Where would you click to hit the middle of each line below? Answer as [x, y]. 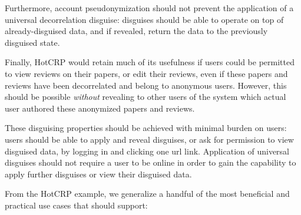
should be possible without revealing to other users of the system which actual [145, 97]
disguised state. [32, 42]
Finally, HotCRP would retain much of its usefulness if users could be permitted [150, 62]
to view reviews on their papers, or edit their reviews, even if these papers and [146, 73]
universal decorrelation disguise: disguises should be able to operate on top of [144, 19]
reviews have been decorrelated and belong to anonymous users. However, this [146, 85]
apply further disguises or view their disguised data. [98, 174]
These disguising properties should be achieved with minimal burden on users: [146, 128]
